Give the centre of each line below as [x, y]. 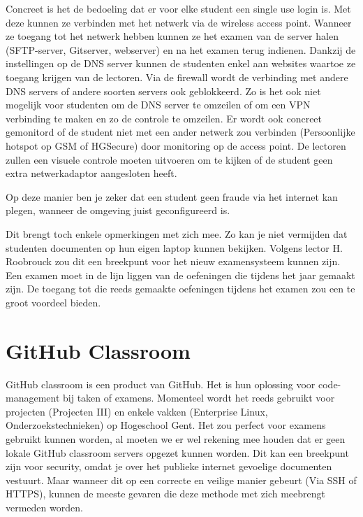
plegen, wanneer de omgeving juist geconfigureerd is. [118, 210]
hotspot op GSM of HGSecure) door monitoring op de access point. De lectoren [176, 145]
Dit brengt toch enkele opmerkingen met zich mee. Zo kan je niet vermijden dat [177, 233]
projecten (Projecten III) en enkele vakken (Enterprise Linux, [137, 411]
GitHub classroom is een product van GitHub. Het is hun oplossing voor [161, 384]
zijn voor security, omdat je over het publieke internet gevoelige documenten [169, 466]
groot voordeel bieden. [53, 302]
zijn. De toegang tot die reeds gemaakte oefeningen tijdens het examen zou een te [180, 289]
